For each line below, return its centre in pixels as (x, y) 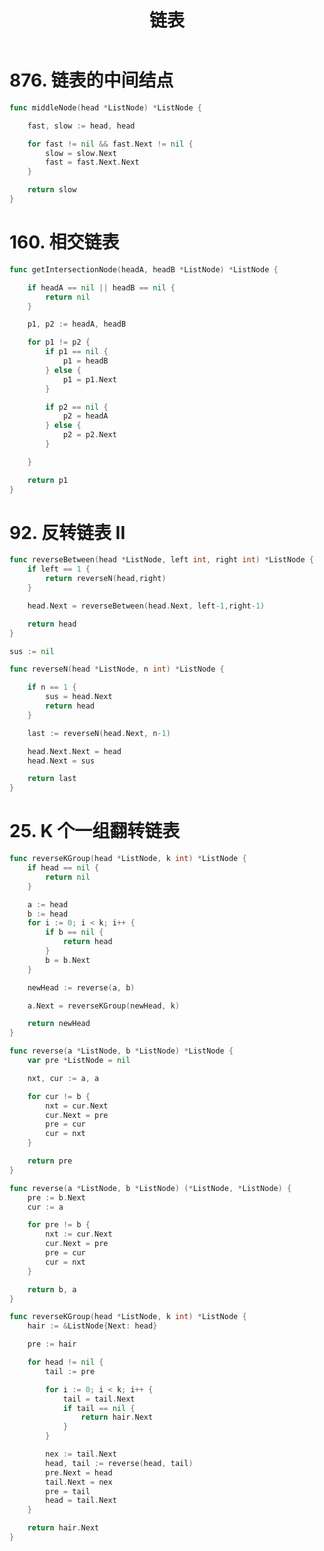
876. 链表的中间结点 (91, 80)
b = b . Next (68, 960)
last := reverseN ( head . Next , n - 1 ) (99, 733)
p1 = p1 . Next (89, 379)
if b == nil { (74, 932)
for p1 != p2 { (59, 342)
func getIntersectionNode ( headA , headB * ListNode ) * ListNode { (144, 269)
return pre (50, 1161)
